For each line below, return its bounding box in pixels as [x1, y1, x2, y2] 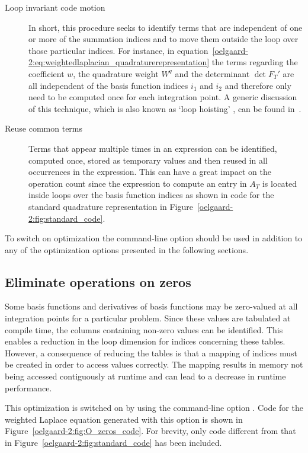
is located [262, 177, 297, 189]
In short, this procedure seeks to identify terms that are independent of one [28, 21, 303, 33]
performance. [5, 381, 52, 394]
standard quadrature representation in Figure [28, 200, 193, 212]
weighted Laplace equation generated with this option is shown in [5, 413, 243, 425]
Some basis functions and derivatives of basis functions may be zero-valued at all [5, 300, 298, 312]
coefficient [28, 67, 65, 79]
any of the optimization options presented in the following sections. [5, 243, 249, 256]
